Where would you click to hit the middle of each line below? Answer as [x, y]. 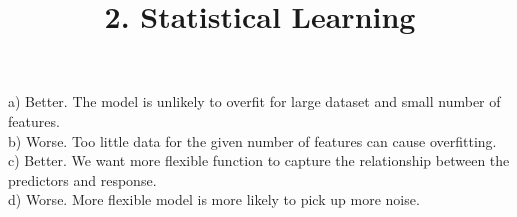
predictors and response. [82, 179]
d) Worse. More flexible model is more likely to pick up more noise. [214, 199]
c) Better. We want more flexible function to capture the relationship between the [259, 160]
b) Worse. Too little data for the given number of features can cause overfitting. [252, 140]
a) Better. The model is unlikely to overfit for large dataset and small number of [254, 101]
